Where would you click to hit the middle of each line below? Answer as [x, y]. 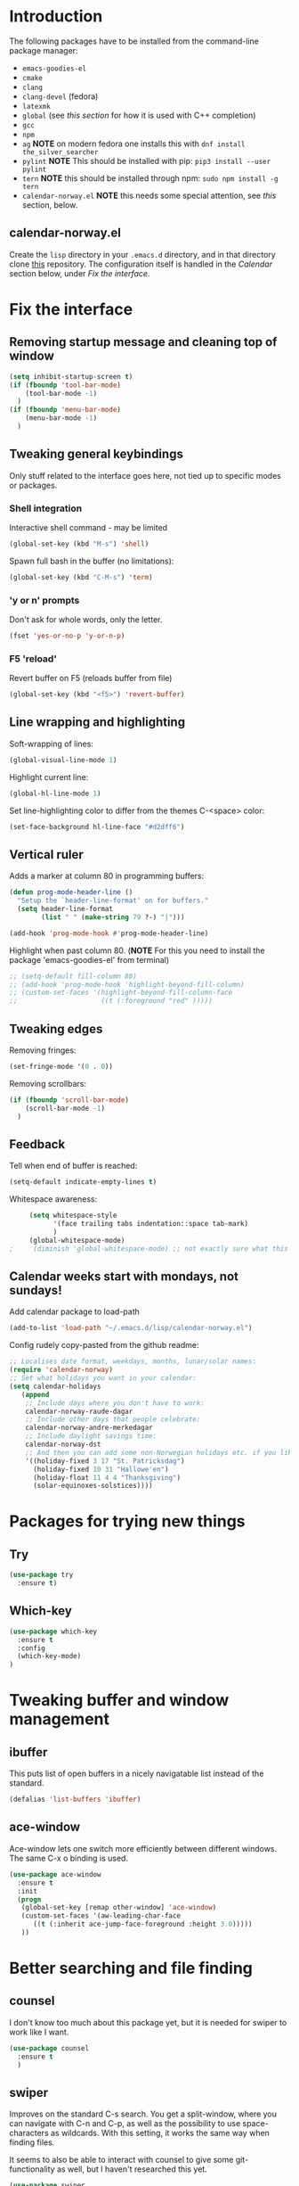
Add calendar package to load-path [75, 1311]
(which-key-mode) [49, 1656]
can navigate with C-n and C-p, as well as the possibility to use [125, 2124]
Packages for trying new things [128, 1521]
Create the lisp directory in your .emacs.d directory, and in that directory [142, 254]
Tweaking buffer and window [119, 1701]
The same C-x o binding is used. [69, 1858]
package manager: [44, 50]
